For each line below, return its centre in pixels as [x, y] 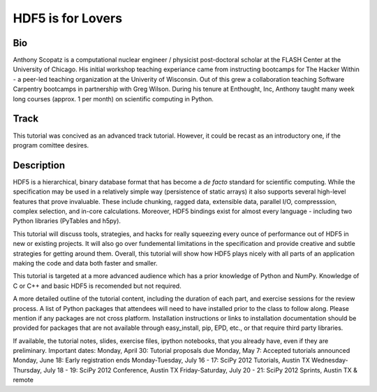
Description [39, 165]
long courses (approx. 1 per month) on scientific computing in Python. [113, 99]
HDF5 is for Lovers [67, 18]
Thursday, [27, 370]
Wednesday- [330, 361]
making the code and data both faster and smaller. [85, 263]
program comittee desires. [51, 145]
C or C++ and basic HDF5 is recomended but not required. [97, 286]
